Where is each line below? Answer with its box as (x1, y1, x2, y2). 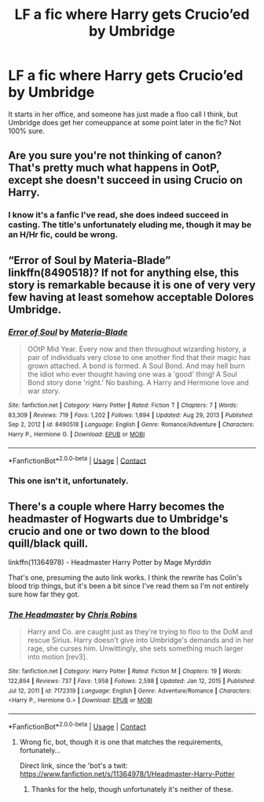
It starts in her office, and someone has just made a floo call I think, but (8, 109, 238, 119)
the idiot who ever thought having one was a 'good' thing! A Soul (27, 369, 237, 379)
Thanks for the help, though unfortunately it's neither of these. (31, 784, 233, 793)
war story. (27, 386, 60, 395)
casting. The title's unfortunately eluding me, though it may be (8, 219, 252, 230)
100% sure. (8, 126, 45, 136)
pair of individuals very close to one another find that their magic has (27, 352, 251, 362)
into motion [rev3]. (27, 652, 88, 662)
